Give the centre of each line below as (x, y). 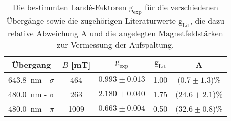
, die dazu (207, 21)
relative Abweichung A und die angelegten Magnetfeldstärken (115, 33)
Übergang (31, 65)
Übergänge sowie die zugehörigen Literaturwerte (91, 21)
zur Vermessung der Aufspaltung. (115, 45)
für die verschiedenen (181, 7)
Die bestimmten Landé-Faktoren (69, 7)
